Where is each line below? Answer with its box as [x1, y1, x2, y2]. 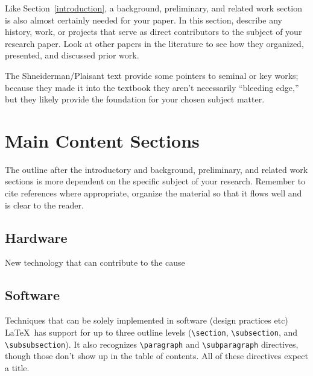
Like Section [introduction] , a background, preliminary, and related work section [5, 2, 302, 14]
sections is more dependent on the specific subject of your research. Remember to [5, 175, 306, 187]
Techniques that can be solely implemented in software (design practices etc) [5, 314, 288, 327]
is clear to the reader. [5, 198, 84, 211]
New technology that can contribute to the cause [5, 256, 185, 269]
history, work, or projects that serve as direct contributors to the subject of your [5, 25, 302, 38]
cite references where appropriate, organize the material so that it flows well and [5, 187, 302, 199]
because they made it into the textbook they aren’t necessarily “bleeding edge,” [5, 81, 299, 93]
